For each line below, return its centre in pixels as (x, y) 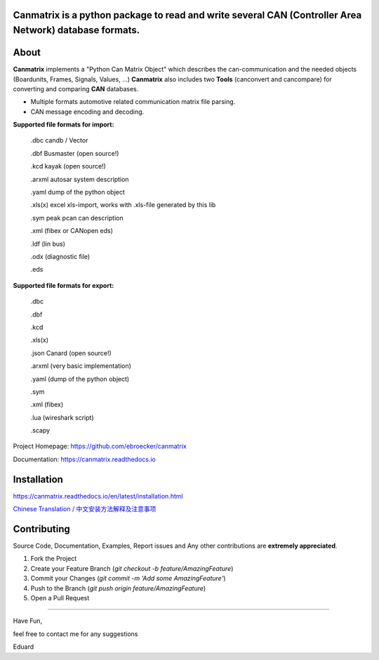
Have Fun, (28, 621)
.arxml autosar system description (80, 179)
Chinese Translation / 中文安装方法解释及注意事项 (85, 509)
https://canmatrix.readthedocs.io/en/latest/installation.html (98, 496)
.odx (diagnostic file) (60, 256)
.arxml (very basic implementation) (81, 366)
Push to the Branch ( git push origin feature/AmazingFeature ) (118, 588)
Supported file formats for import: (64, 125)
